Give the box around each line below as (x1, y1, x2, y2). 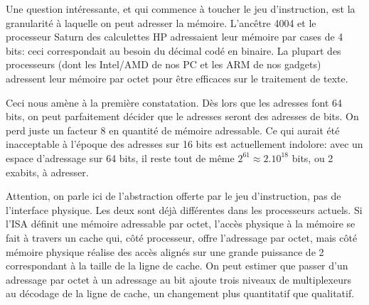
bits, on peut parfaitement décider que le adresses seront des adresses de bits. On (6, 109, 359, 124)
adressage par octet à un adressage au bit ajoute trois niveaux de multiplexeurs (6, 272, 351, 287)
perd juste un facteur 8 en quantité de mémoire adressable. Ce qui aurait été (6, 122, 340, 137)
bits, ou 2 (292, 150, 333, 165)
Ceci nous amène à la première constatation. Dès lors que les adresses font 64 (6, 95, 342, 109)
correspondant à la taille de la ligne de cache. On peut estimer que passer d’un (6, 258, 348, 273)
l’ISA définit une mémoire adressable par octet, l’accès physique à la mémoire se (6, 216, 355, 231)
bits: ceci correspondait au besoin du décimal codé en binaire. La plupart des (6, 43, 341, 58)
